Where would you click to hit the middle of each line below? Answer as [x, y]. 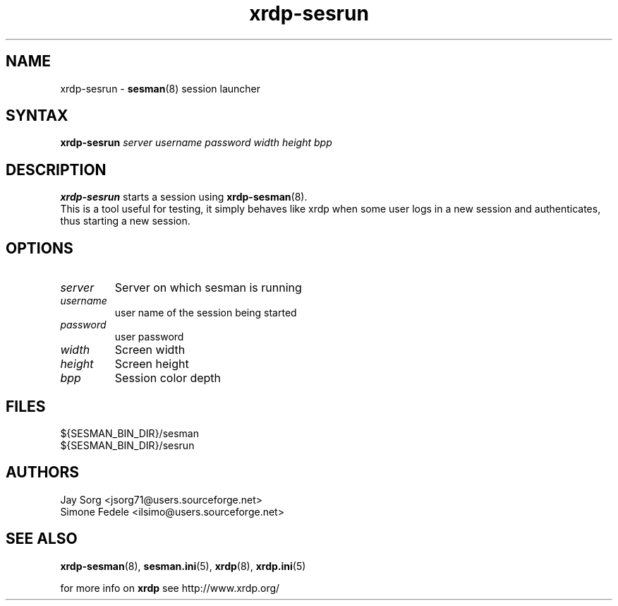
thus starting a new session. [125, 221]
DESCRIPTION [56, 170]
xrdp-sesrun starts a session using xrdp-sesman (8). [184, 197]
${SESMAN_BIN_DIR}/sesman [129, 433]
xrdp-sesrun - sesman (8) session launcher [160, 88]
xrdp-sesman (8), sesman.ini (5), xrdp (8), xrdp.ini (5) [183, 566]
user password [149, 337]
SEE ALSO [42, 539]
